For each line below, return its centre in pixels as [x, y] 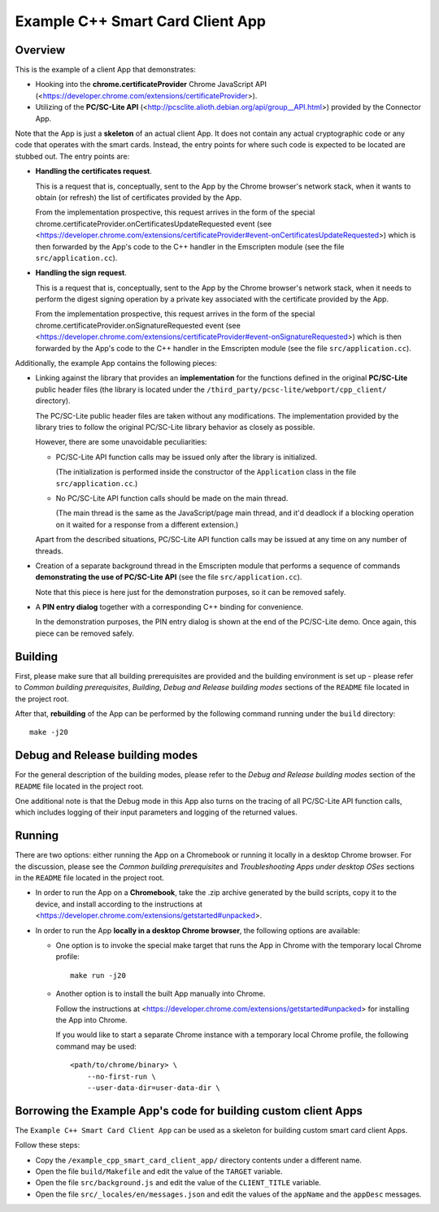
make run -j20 [98, 975]
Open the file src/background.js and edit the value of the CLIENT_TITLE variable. [178, 1183]
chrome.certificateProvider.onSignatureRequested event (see [138, 325]
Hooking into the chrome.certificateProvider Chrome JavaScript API [151, 85]
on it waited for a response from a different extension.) [147, 524]
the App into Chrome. [91, 1020]
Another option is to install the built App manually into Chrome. [161, 994]
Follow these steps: [48, 1145]
